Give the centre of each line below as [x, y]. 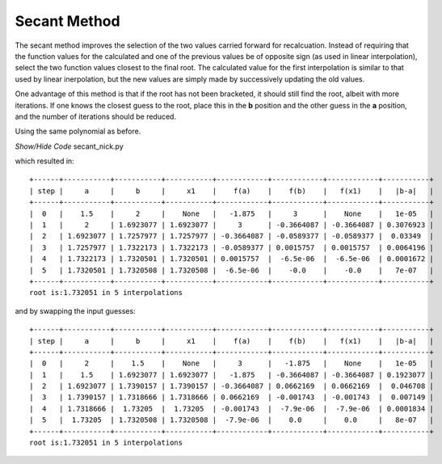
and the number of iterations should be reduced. [96, 116]
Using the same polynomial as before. [78, 131]
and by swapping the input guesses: [76, 310]
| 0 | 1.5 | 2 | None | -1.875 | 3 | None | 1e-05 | [232, 213]
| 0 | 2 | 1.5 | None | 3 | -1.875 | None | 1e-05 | [232, 363]
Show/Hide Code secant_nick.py [69, 146]
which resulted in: [44, 161]
